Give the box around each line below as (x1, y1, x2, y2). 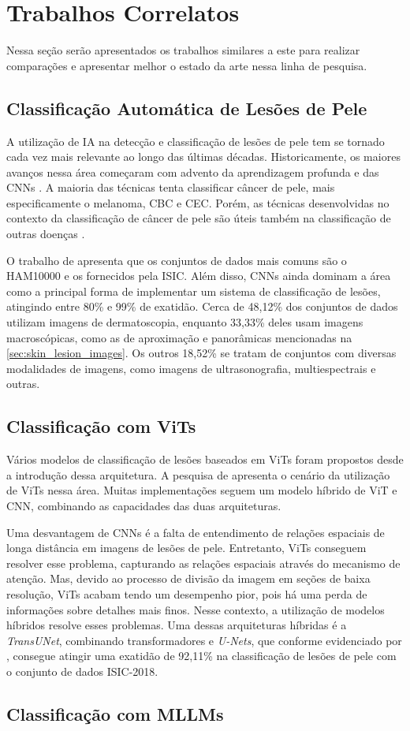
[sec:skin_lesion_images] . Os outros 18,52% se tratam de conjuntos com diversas (6, 345, 397, 361)
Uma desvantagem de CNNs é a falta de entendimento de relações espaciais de (6, 524, 385, 540)
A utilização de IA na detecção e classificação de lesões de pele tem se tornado (6, 132, 385, 149)
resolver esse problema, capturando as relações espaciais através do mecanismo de (6, 554, 401, 571)
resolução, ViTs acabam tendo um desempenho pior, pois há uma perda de (6, 585, 367, 602)
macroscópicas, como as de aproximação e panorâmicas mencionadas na (6, 329, 352, 345)
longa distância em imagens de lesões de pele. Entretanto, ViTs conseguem (6, 539, 367, 556)
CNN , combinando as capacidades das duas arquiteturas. (6, 498, 281, 513)
